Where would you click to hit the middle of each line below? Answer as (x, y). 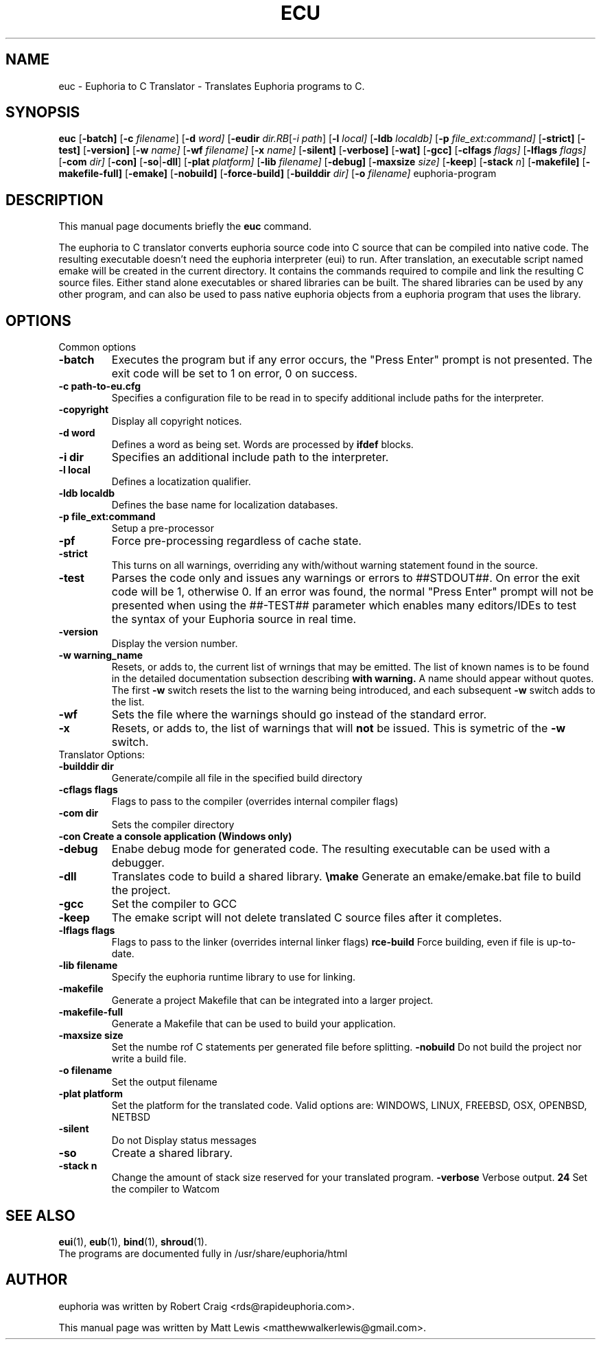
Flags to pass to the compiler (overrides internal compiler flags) (255, 802)
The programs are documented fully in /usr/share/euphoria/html (203, 1253)
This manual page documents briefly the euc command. (185, 226)
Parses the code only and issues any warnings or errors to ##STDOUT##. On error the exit (346, 578)
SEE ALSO (40, 1215)
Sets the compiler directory (173, 825)
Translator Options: (102, 755)
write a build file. (149, 1059)
